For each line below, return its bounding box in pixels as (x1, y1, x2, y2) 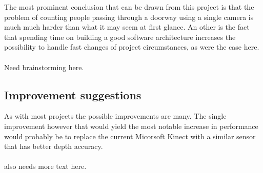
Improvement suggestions (4, 86, 141, 102)
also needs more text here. (4, 161, 87, 171)
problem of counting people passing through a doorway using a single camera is (4, 11, 254, 22)
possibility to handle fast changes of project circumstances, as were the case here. (4, 41, 259, 52)
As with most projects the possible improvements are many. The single (4, 111, 227, 121)
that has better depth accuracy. (4, 141, 103, 152)
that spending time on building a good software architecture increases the (4, 31, 236, 42)
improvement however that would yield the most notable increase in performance (4, 120, 258, 131)
